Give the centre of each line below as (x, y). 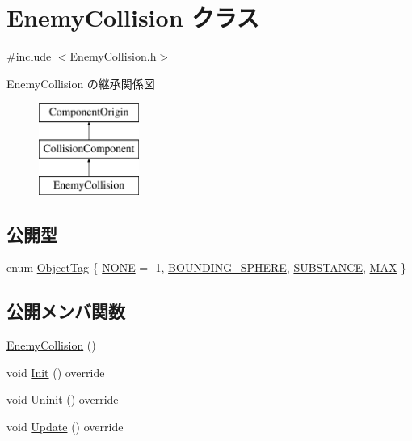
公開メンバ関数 (66, 311)
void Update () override (65, 427)
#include (29, 56)
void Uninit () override (63, 399)
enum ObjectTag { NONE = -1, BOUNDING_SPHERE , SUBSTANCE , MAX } (207, 267)
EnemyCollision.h (113, 56)
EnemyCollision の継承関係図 (81, 83)
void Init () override (56, 372)
